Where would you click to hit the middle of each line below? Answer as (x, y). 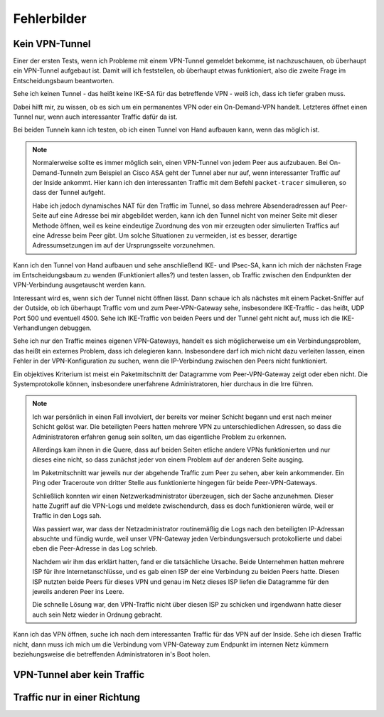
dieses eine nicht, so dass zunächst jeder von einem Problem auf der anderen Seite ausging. (168, 460)
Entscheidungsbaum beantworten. (64, 80)
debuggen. (75, 328)
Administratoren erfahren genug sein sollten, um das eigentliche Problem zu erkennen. (160, 437)
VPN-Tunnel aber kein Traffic (79, 675)
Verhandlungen (36, 328)
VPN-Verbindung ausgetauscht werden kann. (80, 285)
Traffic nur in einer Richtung (77, 697)
